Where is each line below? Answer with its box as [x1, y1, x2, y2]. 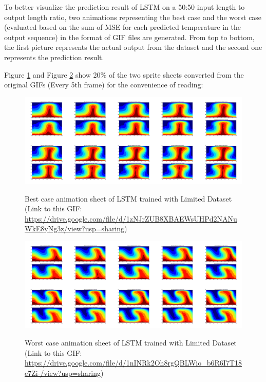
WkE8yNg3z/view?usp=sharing [25, 223, 125, 234]
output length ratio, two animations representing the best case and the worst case [4, 11, 262, 22]
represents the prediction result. [4, 51, 104, 62]
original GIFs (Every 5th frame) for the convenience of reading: [4, 79, 203, 90]
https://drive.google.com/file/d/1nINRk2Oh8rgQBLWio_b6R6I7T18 [25, 357, 242, 368]
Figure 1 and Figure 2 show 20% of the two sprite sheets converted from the [4, 69, 244, 80]
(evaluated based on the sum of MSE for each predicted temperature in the [4, 22, 241, 32]
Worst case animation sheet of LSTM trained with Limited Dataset [25, 337, 237, 348]
